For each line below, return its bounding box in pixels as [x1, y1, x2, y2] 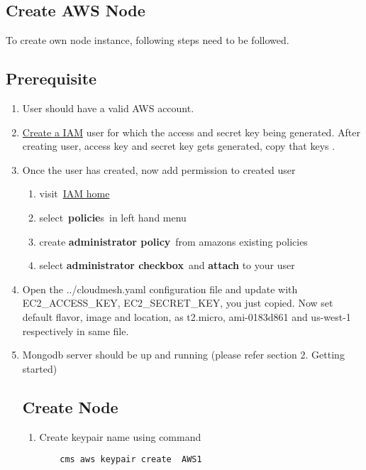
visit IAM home [39, 186, 110, 201]
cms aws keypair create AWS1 [60, 454, 202, 465]
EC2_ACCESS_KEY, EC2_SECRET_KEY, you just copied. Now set [22, 295, 333, 310]
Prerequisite [6, 67, 97, 89]
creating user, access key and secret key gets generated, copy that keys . [22, 138, 335, 153]
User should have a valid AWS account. [22, 101, 194, 115]
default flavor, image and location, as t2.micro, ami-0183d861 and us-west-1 [22, 309, 351, 324]
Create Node [22, 395, 118, 417]
